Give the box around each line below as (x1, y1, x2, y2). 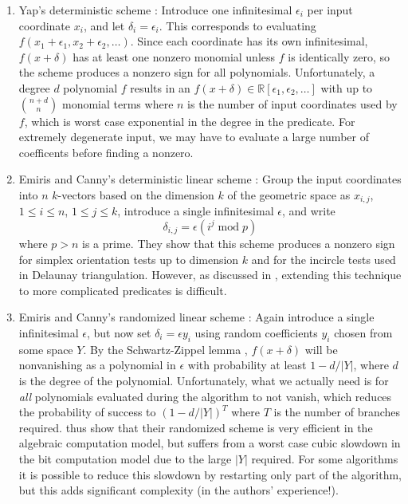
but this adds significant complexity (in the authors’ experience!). (18, 482, 339, 498)
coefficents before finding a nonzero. (18, 144, 194, 160)
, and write (281, 203, 335, 219)
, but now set (86, 324, 151, 341)
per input (307, 2, 353, 18)
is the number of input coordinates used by (187, 95, 398, 112)
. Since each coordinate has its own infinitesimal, (130, 33, 368, 49)
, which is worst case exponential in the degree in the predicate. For (24, 112, 355, 129)
